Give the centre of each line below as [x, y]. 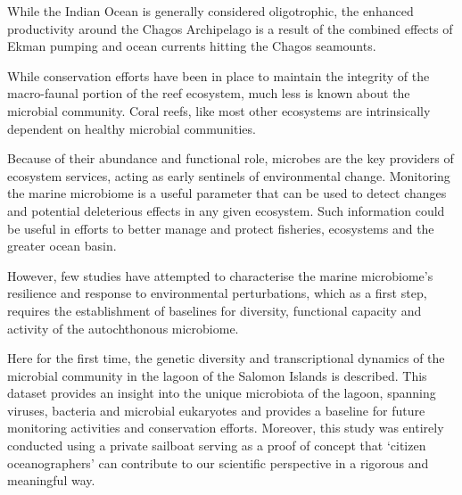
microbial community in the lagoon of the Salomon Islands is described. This [217, 375]
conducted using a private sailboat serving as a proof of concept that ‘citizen [217, 445]
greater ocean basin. [62, 246]
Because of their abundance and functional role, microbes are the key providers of [231, 158]
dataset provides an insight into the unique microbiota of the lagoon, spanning [222, 393]
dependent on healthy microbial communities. [132, 128]
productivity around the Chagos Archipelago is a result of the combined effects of [230, 28]
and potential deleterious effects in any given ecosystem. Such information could [226, 210]
